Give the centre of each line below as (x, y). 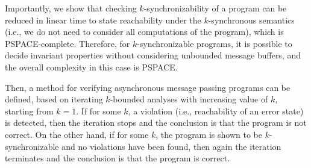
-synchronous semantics (251, 20)
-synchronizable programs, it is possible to (215, 43)
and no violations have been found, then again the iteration (171, 146)
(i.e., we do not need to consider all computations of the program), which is (144, 32)
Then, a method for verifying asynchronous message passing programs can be (148, 87)
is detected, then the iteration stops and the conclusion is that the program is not (156, 123)
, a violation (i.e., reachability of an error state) (216, 110)
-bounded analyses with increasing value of (189, 99)
